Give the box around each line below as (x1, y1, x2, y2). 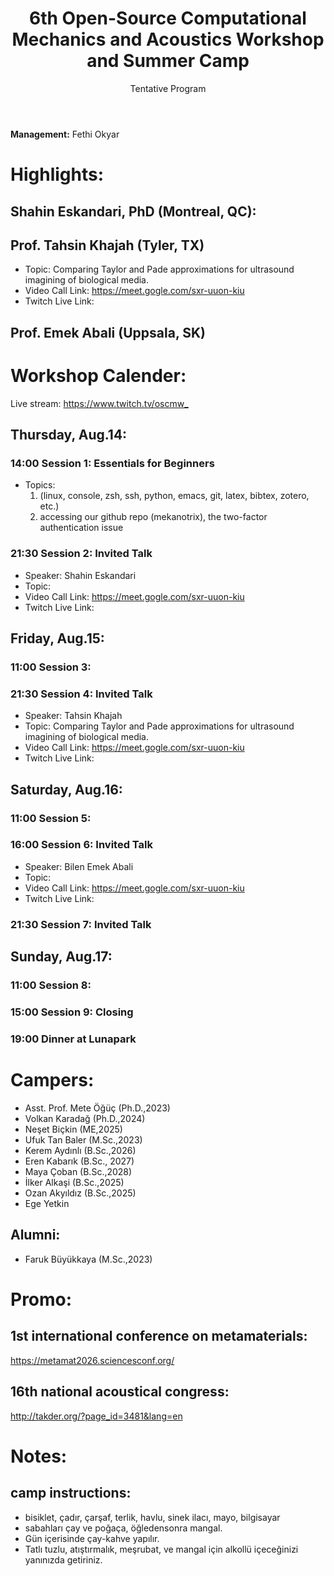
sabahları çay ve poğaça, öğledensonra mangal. (24, 1522, 223, 1534)
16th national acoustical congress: (10, 1383, 230, 1401)
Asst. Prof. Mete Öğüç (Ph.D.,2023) (24, 1102, 171, 1114)
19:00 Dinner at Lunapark (10, 1032, 137, 1046)
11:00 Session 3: (10, 660, 92, 674)
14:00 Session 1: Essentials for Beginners (10, 456, 215, 470)
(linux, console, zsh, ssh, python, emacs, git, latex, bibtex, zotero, (39, 490, 310, 502)
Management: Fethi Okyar (10, 128, 120, 140)
